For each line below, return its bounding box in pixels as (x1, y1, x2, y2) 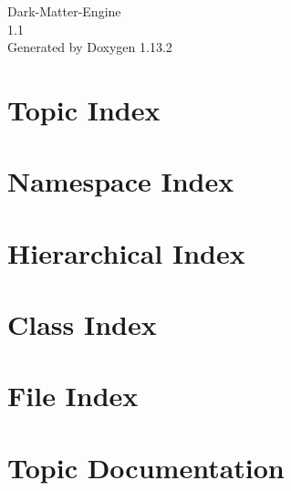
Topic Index (7, 90, 161, 128)
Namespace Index (7, 162, 234, 200)
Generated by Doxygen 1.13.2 (7, 37, 172, 57)
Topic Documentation (7, 448, 285, 486)
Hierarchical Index (7, 234, 245, 271)
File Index (7, 377, 139, 414)
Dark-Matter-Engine (7, 2, 121, 20)
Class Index (7, 306, 157, 343)
